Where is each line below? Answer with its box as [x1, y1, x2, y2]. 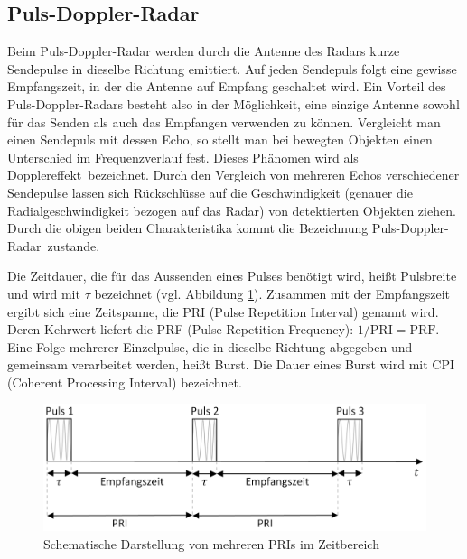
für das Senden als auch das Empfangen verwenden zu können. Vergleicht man [7, 112, 441, 131]
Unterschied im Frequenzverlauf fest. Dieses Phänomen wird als [7, 147, 359, 166]
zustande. [47, 236, 100, 255]
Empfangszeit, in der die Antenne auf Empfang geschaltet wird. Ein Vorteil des [7, 77, 446, 96]
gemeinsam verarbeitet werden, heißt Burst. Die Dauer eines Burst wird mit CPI [7, 355, 455, 374]
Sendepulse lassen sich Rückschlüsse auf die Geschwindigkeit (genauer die [7, 182, 413, 201]
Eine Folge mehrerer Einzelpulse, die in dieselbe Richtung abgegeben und [7, 337, 413, 356]
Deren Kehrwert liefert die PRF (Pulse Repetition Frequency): [7, 320, 354, 339]
